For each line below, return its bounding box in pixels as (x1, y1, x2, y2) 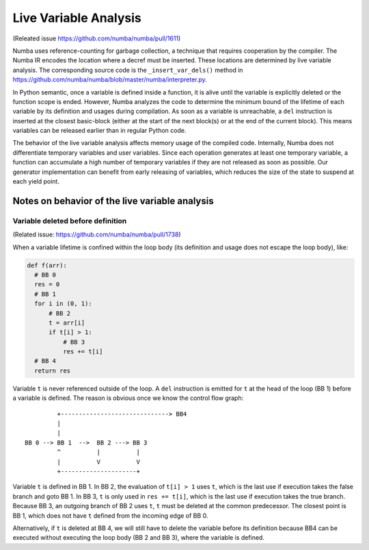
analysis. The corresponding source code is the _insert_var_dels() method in (12, 66, 243, 74)
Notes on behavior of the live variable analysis (12, 195, 215, 207)
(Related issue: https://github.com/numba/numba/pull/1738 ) (12, 230, 181, 239)
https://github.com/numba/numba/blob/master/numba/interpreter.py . (12, 75, 208, 84)
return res (34, 366, 71, 375)
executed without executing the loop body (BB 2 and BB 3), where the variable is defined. (12, 534, 264, 542)
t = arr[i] (49, 318, 85, 327)
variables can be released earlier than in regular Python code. (12, 127, 187, 135)
